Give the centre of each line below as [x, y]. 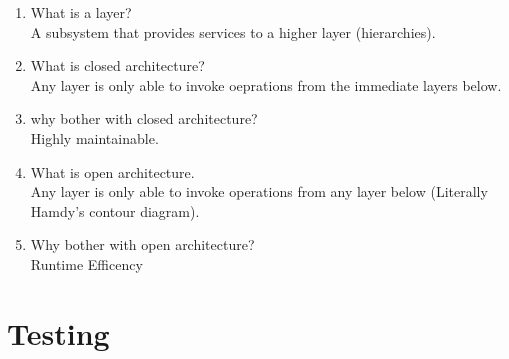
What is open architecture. [112, 171]
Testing [58, 332]
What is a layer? [81, 12]
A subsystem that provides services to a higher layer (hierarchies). [233, 31]
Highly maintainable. [94, 137]
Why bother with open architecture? [142, 244]
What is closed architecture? [117, 65]
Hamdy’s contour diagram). [115, 210]
